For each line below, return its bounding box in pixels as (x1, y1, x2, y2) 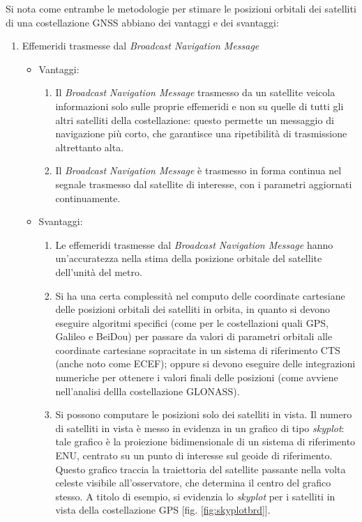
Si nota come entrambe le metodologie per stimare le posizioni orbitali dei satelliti (6, 1, 356, 15)
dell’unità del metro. (55, 264, 142, 279)
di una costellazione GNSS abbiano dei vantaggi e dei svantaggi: (6, 15, 279, 29)
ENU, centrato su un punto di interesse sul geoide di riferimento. (55, 448, 333, 463)
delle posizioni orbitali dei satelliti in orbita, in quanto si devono (55, 302, 330, 316)
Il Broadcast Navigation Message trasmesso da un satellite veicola (55, 85, 335, 100)
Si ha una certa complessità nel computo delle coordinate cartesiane (55, 288, 345, 302)
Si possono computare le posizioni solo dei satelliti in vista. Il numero (55, 407, 352, 422)
